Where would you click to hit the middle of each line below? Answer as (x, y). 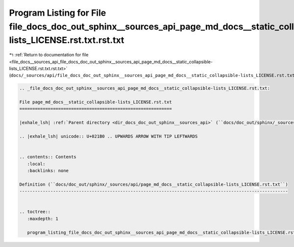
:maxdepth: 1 (43, 219)
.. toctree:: (35, 212)
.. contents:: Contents (48, 157)
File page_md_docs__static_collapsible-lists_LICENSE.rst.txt (96, 102)
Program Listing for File (58, 13)
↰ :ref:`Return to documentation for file (49, 55)
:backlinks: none (48, 171)
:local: (36, 164)
